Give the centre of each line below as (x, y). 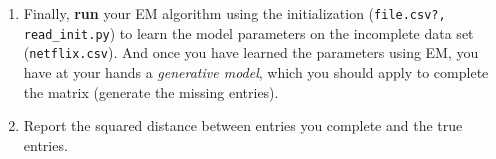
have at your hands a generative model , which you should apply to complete (256, 71)
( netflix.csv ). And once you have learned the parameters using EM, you (251, 52)
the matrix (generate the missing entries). (151, 91)
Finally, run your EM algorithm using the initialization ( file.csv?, (234, 13)
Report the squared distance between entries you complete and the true (243, 125)
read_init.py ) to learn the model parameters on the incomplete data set (248, 32)
